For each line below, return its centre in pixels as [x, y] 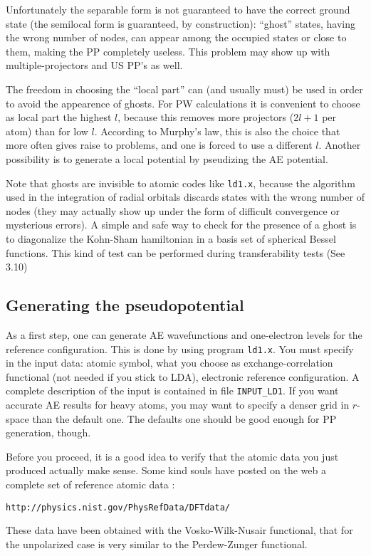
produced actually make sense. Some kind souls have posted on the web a [166, 470]
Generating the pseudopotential [125, 305]
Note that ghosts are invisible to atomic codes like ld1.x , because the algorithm [181, 183]
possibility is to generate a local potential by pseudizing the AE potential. [167, 158]
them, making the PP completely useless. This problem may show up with [168, 51]
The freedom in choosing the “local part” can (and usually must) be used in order [184, 89]
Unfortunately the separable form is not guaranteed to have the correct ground [178, 9]
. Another [340, 145]
